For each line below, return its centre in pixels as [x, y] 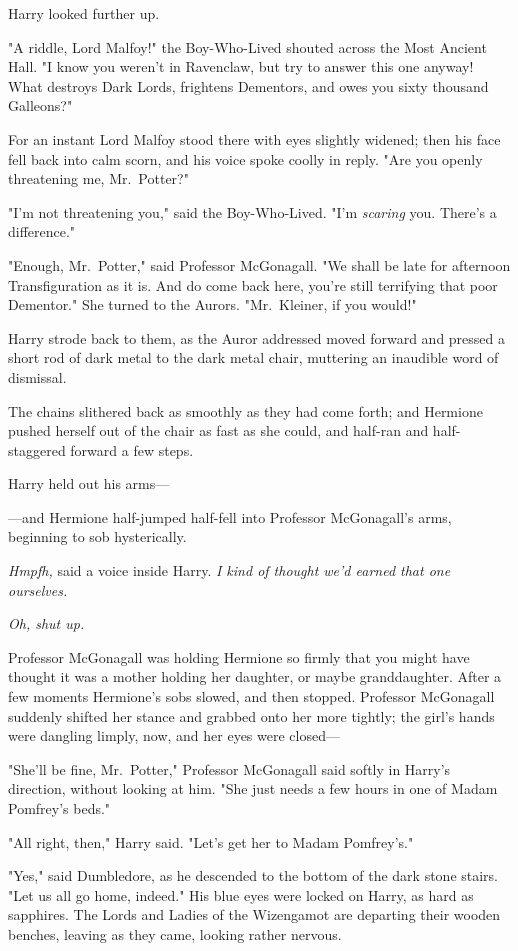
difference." [42, 231]
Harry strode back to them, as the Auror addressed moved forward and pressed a [257, 337]
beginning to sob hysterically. [97, 536]
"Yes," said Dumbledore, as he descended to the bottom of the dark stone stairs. [253, 875]
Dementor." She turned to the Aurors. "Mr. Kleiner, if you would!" [212, 304]
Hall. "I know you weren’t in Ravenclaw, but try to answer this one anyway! [241, 66]
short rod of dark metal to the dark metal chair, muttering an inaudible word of [253, 357]
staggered [37, 449]
